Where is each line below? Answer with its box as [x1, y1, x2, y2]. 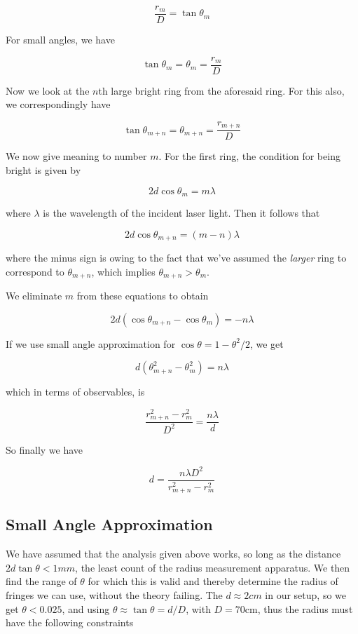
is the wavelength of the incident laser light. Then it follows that [43, 205, 320, 220]
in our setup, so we [265, 588, 347, 602]
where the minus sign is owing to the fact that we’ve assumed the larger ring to [6, 250, 347, 265]
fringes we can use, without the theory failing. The [6, 588, 223, 602]
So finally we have [6, 442, 83, 457]
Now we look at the [6, 83, 90, 97]
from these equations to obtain [76, 288, 209, 303]
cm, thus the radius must [245, 601, 353, 616]
